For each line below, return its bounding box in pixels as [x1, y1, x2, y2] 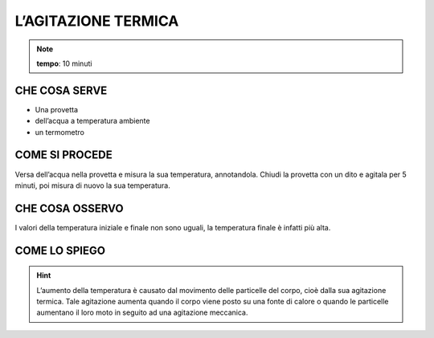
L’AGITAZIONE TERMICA [14, 12, 179, 30]
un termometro [35, 127, 84, 136]
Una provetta [35, 104, 79, 114]
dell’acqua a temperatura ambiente [35, 116, 150, 126]
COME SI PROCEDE [14, 149, 113, 162]
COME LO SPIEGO [14, 243, 106, 257]
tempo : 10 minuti [36, 59, 92, 68]
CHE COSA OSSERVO [14, 202, 124, 215]
